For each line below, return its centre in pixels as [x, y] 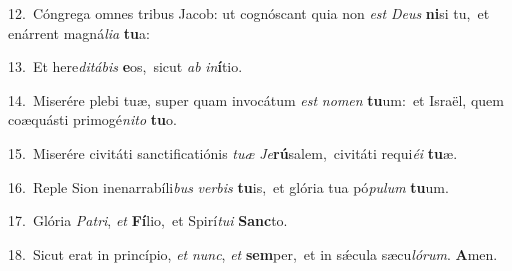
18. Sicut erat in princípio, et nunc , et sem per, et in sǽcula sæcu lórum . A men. [253, 253]
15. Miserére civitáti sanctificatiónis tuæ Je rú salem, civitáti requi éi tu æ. [233, 152]
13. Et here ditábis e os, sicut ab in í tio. [125, 66]
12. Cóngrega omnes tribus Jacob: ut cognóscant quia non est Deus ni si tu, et [249, 13]
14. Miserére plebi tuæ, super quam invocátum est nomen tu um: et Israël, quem [256, 99]
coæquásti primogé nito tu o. [92, 119]
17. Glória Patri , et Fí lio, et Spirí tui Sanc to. [148, 220]
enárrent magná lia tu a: [79, 32]
